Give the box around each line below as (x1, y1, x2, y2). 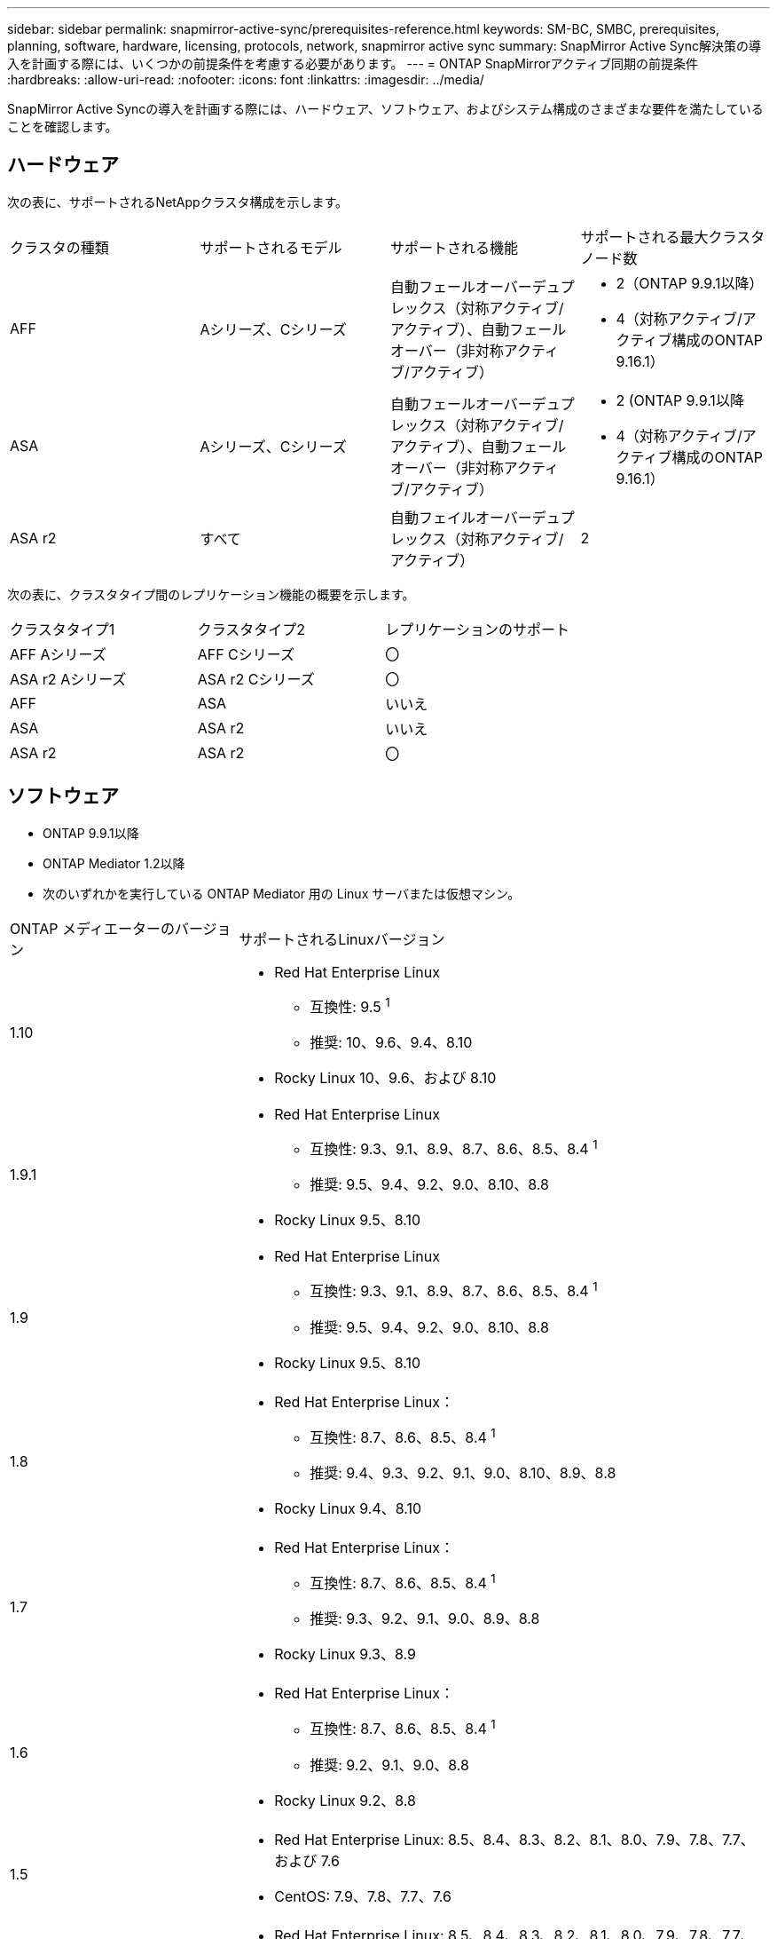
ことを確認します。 (7, 119, 118, 134)
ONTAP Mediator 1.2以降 (43, 855, 185, 871)
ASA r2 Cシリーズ (197, 669, 315, 688)
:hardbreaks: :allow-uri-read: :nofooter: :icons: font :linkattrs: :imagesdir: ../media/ (7, 72, 484, 87)
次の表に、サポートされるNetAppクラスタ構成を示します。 (7, 194, 348, 210)
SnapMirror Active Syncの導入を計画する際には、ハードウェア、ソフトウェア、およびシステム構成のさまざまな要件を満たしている (7, 101, 764, 116)
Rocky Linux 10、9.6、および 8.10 (274, 1069, 497, 1088)
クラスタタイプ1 (10, 620, 115, 638)
